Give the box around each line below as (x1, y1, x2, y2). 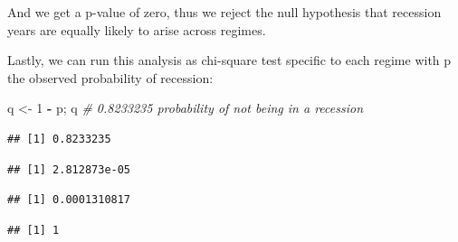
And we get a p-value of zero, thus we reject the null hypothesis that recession (7, 3, 442, 21)
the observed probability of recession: (7, 68, 214, 87)
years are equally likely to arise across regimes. (7, 20, 266, 39)
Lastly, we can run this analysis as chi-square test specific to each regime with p (7, 51, 452, 70)
